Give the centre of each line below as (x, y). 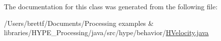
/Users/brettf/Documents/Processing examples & (79, 23)
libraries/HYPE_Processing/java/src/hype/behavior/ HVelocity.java (106, 32)
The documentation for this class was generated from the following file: (111, 6)
